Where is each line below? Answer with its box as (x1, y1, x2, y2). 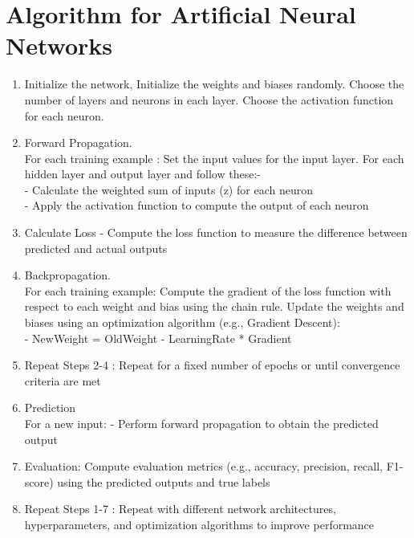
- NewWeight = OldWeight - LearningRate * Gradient (24, 329, 292, 346)
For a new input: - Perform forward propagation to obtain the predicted (24, 415, 379, 431)
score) (24, 473, 54, 490)
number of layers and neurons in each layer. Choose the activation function (24, 91, 394, 108)
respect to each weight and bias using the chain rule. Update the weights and (24, 298, 404, 315)
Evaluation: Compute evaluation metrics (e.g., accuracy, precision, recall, (24, 458, 383, 475)
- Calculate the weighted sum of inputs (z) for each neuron (24, 181, 313, 198)
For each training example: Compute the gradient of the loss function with (24, 282, 392, 299)
